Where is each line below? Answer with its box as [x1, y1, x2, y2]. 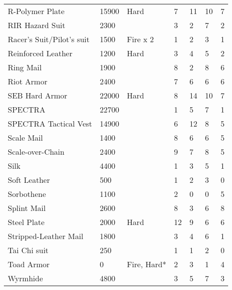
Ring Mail [8, 62, 42, 73]
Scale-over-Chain [8, 146, 64, 157]
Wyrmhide [8, 273, 43, 284]
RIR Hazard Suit [8, 19, 65, 31]
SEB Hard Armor [8, 90, 67, 101]
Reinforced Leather [8, 48, 73, 59]
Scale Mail [8, 132, 43, 143]
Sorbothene [8, 188, 46, 199]
